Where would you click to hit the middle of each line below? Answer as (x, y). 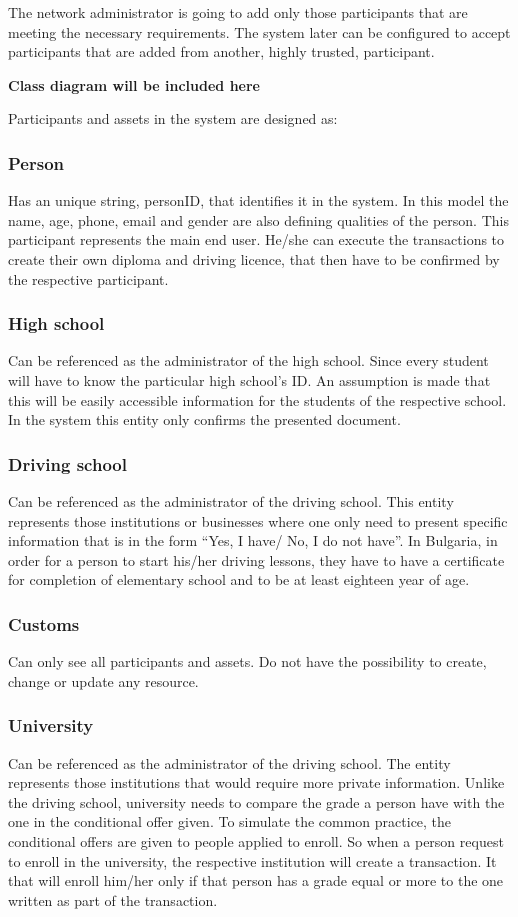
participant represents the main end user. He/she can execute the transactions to (256, 239)
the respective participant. (88, 278)
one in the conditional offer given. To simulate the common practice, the (230, 821)
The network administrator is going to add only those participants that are (238, 12)
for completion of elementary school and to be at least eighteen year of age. (239, 579)
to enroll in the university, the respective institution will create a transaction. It (252, 860)
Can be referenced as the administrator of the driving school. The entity (229, 762)
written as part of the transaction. (113, 899)
